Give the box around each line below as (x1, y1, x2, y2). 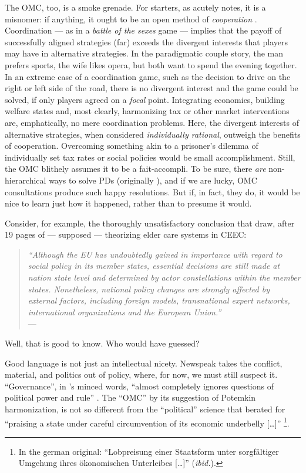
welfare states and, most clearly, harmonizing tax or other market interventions (5, 105, 290, 117)
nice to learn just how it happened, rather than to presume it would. (5, 197, 252, 209)
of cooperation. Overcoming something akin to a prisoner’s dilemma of (5, 139, 258, 152)
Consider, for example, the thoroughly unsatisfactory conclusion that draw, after (5, 216, 295, 229)
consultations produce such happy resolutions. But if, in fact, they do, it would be (5, 185, 300, 198)
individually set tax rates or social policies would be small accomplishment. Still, (5, 151, 295, 163)
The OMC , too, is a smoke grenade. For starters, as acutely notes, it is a (5, 1, 266, 13)
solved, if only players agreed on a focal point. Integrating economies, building (5, 93, 285, 105)
